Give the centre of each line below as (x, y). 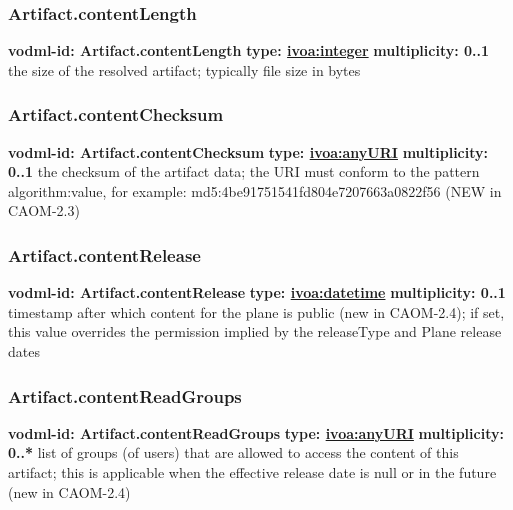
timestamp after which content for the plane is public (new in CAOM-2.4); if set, (256, 311)
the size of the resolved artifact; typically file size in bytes (184, 69)
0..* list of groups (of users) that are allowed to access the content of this (233, 452)
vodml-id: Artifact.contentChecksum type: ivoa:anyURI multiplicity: (248, 151)
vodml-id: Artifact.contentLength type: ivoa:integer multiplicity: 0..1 (249, 50)
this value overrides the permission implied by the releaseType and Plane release (255, 331)
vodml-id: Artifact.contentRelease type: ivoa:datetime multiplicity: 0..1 (257, 292)
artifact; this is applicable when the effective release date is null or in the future (252, 472)
